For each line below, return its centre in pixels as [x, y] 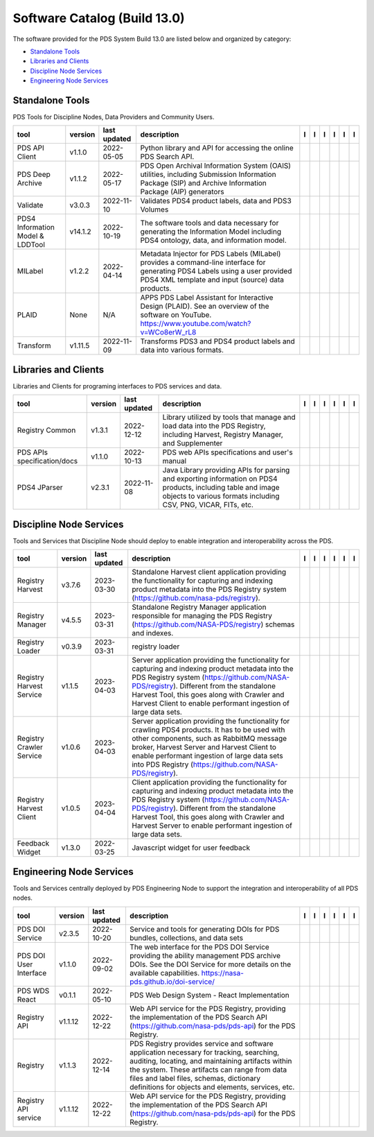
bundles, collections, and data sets [186, 938]
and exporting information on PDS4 [220, 479]
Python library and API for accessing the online [217, 148]
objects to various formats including [221, 496]
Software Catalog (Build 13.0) [99, 18]
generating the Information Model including [211, 232]
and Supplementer [193, 443]
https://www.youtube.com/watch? [196, 324]
